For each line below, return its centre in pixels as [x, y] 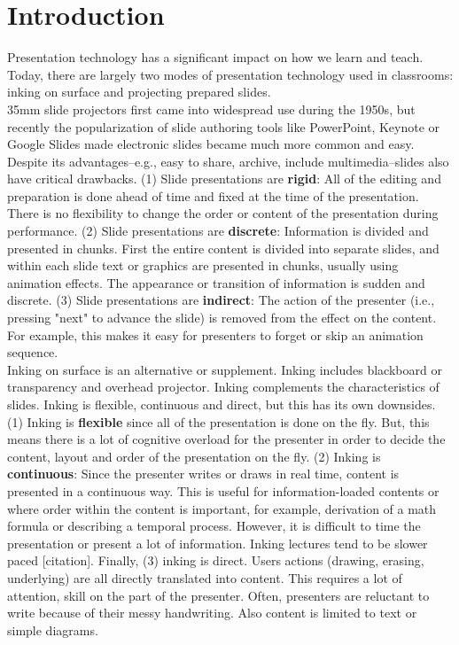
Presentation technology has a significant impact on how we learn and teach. [215, 57]
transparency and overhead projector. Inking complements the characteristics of [223, 387]
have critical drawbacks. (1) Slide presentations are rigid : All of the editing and [224, 179]
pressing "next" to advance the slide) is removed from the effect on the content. [222, 318]
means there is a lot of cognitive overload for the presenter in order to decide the [226, 439]
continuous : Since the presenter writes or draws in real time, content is [203, 474]
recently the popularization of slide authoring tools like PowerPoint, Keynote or [224, 126]
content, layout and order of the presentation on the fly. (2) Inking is [194, 456]
